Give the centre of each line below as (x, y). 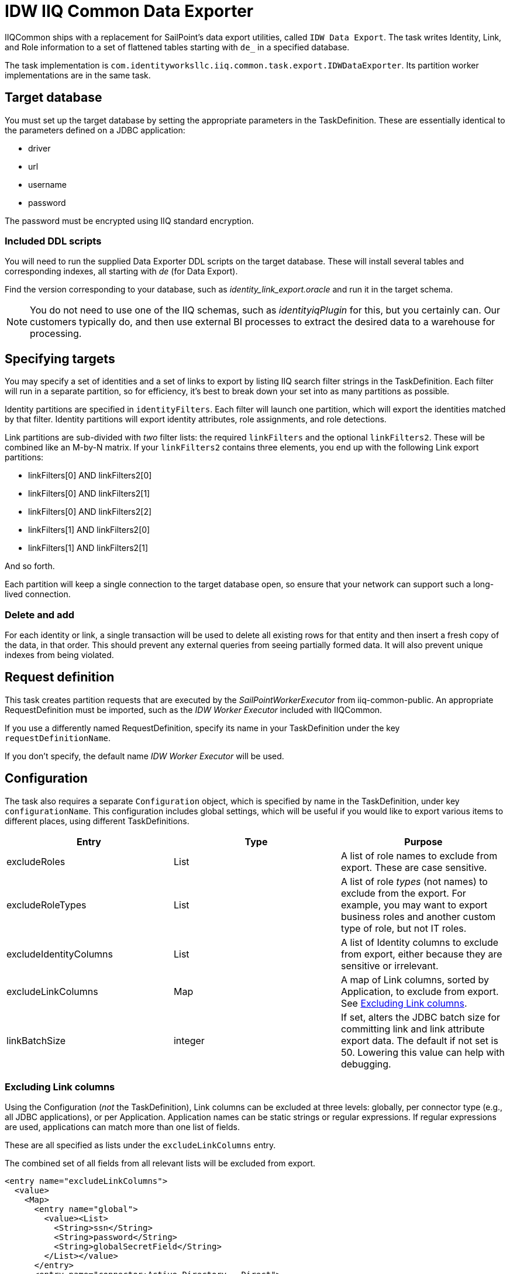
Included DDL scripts (53, 241)
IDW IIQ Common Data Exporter (129, 11)
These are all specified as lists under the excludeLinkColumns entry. (140, 1145)
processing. (56, 334)
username (47, 184)
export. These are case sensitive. (414, 867)
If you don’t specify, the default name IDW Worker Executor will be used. (144, 756)
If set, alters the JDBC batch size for (421, 1017)
